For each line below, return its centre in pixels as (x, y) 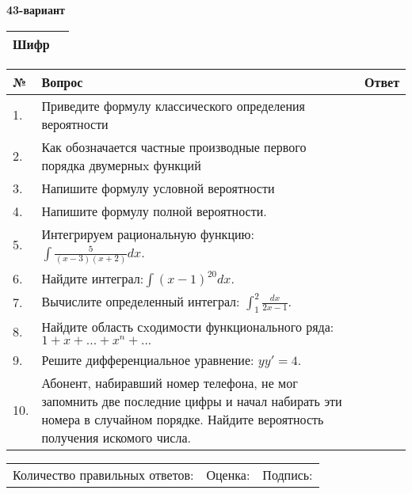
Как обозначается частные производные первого (174, 146)
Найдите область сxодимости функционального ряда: (188, 326)
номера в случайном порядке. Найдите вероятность (183, 419)
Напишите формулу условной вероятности (158, 188)
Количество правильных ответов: (103, 474)
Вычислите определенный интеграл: (141, 301)
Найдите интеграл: (93, 278)
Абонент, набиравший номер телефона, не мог (170, 382)
